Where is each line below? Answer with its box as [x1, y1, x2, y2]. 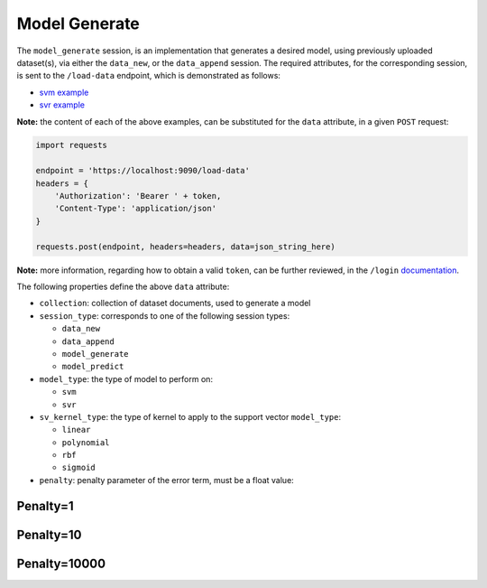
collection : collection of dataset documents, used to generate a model [39, 298, 311, 309]
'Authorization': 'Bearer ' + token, [54, 191, 222, 201]
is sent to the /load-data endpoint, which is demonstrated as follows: [16, 70, 281, 81]
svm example [39, 87, 89, 98]
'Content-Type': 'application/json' [54, 203, 216, 214]
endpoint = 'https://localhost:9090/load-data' [35, 165, 250, 176]
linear [61, 425, 91, 435]
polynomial [61, 437, 110, 447]
